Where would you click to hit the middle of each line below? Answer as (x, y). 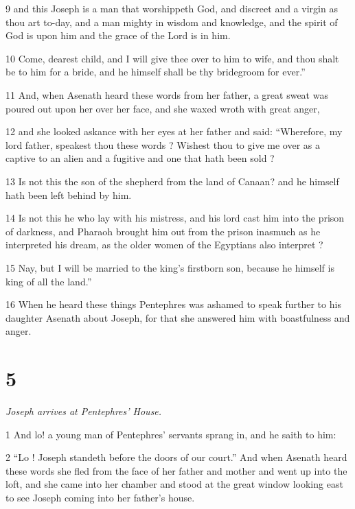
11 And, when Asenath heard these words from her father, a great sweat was (167, 94)
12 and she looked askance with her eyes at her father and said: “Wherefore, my (174, 131)
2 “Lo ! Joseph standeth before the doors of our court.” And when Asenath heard (176, 457)
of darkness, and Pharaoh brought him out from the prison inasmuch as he (163, 231)
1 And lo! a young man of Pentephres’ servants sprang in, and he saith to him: (171, 434)
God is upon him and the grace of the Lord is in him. (118, 35)
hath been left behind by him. (69, 194)
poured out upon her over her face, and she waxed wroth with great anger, (163, 108)
